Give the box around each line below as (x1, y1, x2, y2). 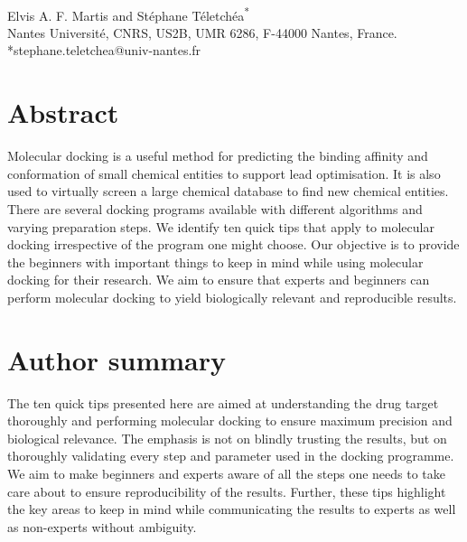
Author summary (7, 341, 227, 378)
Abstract (7, 94, 119, 131)
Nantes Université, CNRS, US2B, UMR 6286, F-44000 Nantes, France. (7, 23, 397, 42)
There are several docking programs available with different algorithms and (7, 199, 423, 218)
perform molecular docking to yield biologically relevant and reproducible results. (7, 287, 457, 306)
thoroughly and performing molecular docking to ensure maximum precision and (7, 411, 453, 430)
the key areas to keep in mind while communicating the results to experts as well (7, 500, 456, 519)
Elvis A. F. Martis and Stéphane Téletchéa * (7, 3, 250, 24)
